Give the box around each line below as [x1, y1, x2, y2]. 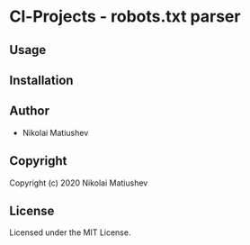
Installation [9, 72, 74, 87]
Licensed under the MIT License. [9, 227, 131, 238]
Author [9, 104, 49, 119]
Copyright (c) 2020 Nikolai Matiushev [9, 177, 148, 188]
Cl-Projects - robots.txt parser [9, 6, 241, 27]
